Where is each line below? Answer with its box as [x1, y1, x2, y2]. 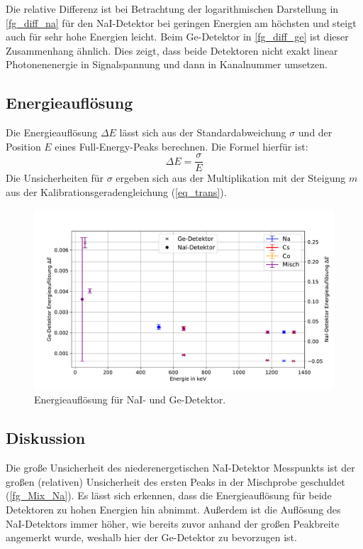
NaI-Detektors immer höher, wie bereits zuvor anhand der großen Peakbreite [6, 516, 340, 531]
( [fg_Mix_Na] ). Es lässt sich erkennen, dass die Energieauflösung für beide [6, 488, 332, 503]
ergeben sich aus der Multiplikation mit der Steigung [116, 170, 346, 185]
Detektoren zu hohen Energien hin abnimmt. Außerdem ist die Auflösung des [6, 502, 341, 517]
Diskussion [6, 427, 86, 449]
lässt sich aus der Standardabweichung [119, 125, 286, 140]
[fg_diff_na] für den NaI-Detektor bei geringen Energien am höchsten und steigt [6, 15, 357, 30]
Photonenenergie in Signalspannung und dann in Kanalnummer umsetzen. [6, 57, 328, 72]
